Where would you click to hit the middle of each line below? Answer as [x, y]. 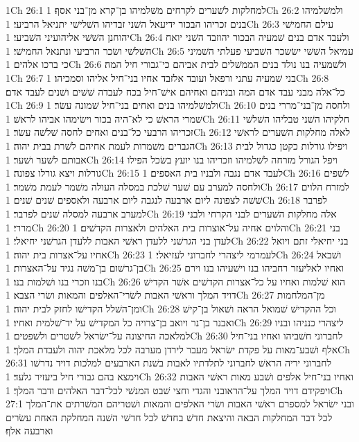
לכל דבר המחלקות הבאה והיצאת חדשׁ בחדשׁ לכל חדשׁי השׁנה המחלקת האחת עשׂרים [169, 417]
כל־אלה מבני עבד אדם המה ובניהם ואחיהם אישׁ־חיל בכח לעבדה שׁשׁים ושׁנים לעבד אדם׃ [175, 91]
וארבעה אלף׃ [29, 431]
